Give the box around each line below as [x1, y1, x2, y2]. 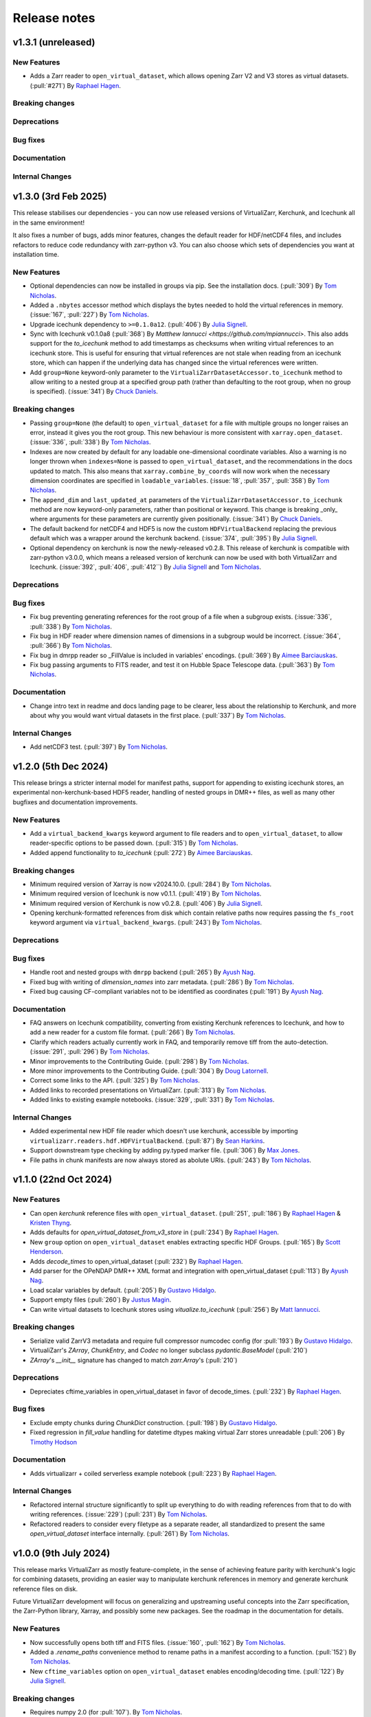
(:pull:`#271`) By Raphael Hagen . [30, 81, 122, 89]
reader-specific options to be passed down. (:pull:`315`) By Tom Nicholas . [30, 839, 238, 848]
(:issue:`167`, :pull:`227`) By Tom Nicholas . [30, 310, 149, 319]
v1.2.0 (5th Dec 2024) [12, 760, 109, 772]
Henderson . [30, 1247, 63, 1256]
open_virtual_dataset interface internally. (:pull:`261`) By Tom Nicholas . [30, 1530, 230, 1538]
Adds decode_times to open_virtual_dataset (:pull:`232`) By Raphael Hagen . [30, 1257, 243, 1265]
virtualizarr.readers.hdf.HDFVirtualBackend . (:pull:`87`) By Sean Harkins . [30, 1137, 265, 1145]
